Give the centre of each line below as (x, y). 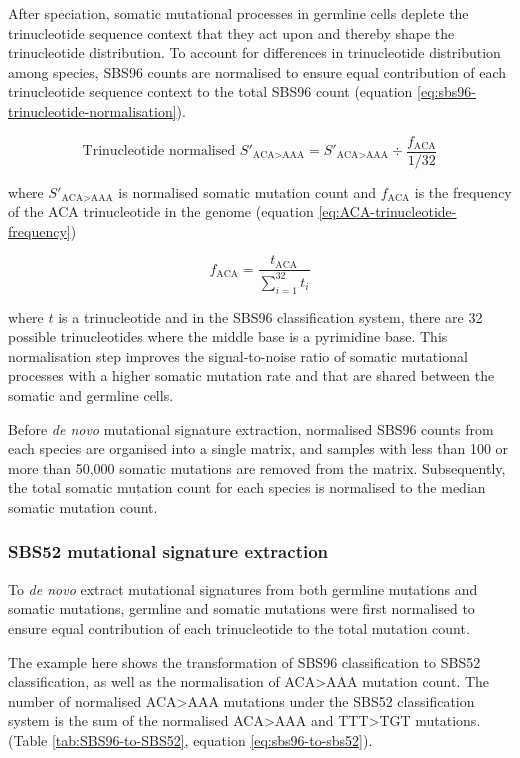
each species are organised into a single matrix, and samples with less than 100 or (258, 448)
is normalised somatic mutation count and (247, 191)
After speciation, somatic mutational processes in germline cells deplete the (238, 13)
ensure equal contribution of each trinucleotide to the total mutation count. (239, 627)
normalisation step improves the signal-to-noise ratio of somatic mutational (238, 355)
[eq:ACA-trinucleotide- (387, 211)
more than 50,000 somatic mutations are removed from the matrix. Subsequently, (257, 467)
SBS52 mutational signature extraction (168, 551)
